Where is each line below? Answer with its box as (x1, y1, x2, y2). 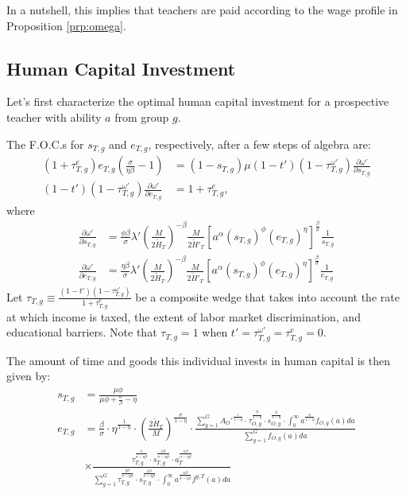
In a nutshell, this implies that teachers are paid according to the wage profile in (6, 2, 398, 18)
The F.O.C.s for (6, 135, 84, 152)
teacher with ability (6, 108, 102, 125)
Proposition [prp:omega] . (6, 17, 126, 33)
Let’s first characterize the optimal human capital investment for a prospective (6, 93, 389, 110)
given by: (6, 368, 51, 384)
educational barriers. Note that (6, 324, 157, 340)
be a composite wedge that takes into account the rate (135, 288, 400, 305)
